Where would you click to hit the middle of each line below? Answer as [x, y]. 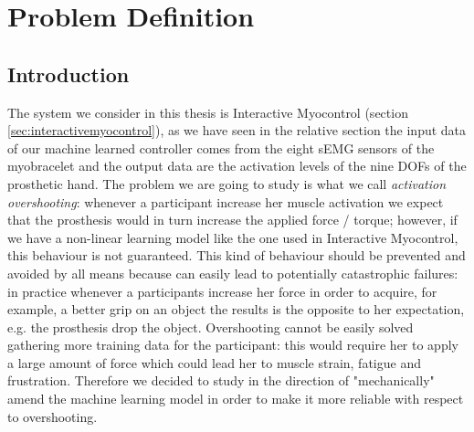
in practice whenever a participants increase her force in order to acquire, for [222, 291]
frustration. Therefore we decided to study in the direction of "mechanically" [221, 380]
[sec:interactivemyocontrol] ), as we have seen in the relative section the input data [237, 130]
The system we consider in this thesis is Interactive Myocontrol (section [208, 112]
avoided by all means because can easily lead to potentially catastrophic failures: [233, 273]
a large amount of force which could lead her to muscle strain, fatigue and [214, 362]
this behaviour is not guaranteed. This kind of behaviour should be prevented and [237, 255]
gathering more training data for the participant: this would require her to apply [233, 345]
